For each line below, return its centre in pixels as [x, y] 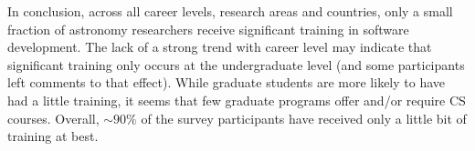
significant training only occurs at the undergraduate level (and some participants [236, 64]
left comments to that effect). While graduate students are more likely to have [227, 82]
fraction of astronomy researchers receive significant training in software [208, 29]
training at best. [53, 136]
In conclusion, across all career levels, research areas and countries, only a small [230, 11]
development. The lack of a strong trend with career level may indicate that [220, 47]
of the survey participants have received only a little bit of [304, 118]
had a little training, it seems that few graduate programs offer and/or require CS [237, 100]
